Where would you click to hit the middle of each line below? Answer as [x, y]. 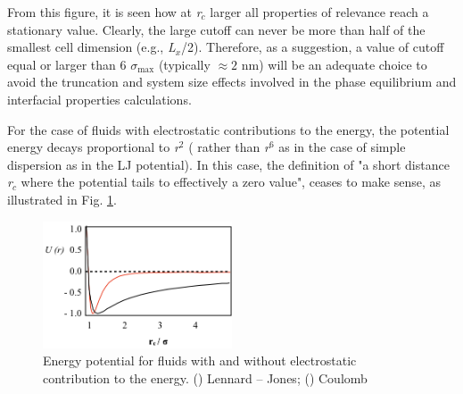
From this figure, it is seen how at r [104, 12]
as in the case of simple [342, 147]
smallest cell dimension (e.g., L [91, 47]
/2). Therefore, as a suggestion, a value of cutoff [313, 47]
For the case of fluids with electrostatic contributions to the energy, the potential [228, 129]
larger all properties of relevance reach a [319, 12]
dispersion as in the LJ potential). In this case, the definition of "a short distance [228, 164]
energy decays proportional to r [93, 147]
